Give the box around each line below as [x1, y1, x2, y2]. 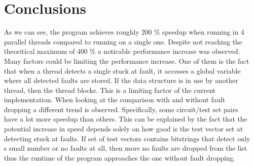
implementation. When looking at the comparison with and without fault [4, 94, 225, 105]
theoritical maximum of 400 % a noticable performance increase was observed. [4, 46, 240, 56]
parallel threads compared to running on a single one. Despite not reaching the [4, 36, 242, 46]
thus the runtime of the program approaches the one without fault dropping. [4, 152, 236, 163]
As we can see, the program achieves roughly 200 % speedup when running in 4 [4, 27, 244, 37]
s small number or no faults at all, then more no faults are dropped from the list [4, 143, 247, 153]
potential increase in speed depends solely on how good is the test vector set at [4, 124, 243, 134]
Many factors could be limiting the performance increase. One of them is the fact [4, 55, 249, 66]
